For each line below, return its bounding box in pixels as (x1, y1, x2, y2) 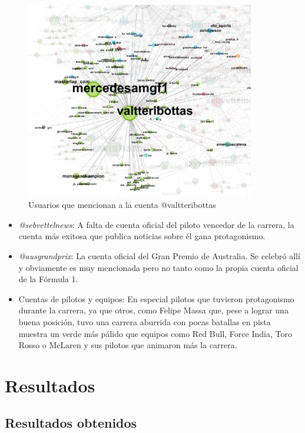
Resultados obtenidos (5, 414, 137, 432)
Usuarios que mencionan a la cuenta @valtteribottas (28, 199, 216, 211)
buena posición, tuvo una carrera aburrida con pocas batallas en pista (18, 315, 271, 328)
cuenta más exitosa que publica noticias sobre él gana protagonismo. (18, 230, 266, 242)
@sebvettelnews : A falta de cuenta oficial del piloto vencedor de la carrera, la (18, 218, 294, 230)
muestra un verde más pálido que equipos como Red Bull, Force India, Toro (18, 327, 292, 339)
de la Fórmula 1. (18, 273, 78, 285)
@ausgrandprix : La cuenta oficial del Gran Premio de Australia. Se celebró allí (18, 249, 300, 262)
